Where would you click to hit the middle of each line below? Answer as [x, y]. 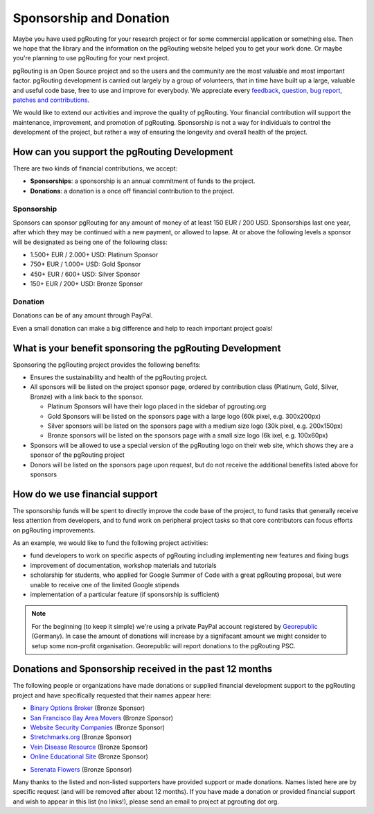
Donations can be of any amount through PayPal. [83, 315]
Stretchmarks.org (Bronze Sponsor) [81, 737]
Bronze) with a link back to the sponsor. [87, 397]
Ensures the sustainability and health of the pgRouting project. [119, 377]
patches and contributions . [51, 100]
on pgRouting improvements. [54, 530]
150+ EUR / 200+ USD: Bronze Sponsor [87, 284]
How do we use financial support [85, 494]
